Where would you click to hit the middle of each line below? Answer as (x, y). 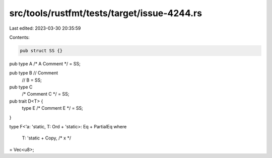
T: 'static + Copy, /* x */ (47, 138)
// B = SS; (32, 80)
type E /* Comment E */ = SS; (52, 108)
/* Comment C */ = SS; (46, 94)
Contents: (19, 37)
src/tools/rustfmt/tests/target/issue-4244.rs (106, 13)
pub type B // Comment (34, 73)
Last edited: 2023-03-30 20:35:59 (45, 28)
